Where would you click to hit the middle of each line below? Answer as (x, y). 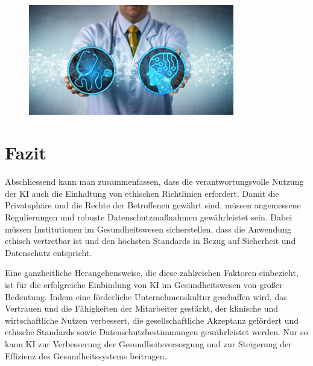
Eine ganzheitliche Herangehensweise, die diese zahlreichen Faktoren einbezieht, (152, 273)
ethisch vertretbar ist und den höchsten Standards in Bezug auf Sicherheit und (150, 241)
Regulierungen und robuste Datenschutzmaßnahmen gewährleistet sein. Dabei (149, 217)
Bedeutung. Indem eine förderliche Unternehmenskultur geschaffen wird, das (146, 296)
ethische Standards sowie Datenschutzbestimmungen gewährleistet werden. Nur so (156, 332)
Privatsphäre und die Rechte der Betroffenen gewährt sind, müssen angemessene (153, 205)
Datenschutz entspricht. (49, 252)
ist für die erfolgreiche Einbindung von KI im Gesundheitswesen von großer (144, 284)
